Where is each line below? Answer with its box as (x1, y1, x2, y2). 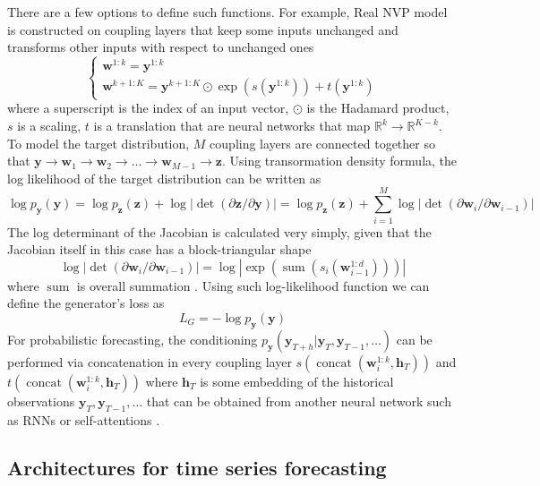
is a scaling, (17, 116, 81, 135)
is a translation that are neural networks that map (93, 116, 371, 135)
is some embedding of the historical (200, 371, 394, 390)
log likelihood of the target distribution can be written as (7, 168, 321, 187)
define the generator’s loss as (7, 294, 165, 312)
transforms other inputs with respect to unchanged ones (7, 38, 314, 56)
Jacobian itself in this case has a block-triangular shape (7, 240, 312, 259)
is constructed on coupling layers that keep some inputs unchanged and (7, 20, 399, 38)
